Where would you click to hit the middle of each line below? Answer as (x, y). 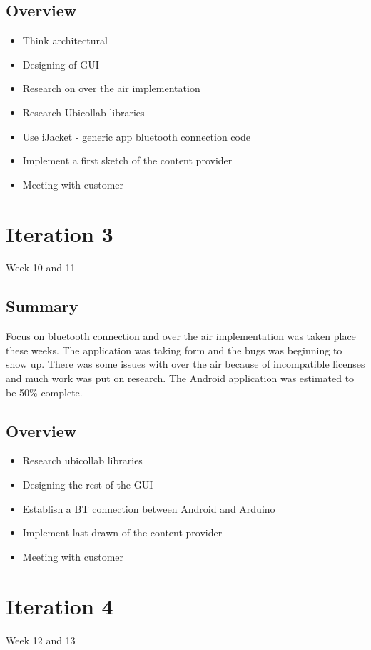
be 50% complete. (44, 392)
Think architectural (65, 40)
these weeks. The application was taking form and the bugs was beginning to (174, 350)
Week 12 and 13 (41, 640)
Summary (42, 306)
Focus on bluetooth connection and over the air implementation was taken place (181, 336)
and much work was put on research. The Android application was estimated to (180, 378)
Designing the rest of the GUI (88, 485)
